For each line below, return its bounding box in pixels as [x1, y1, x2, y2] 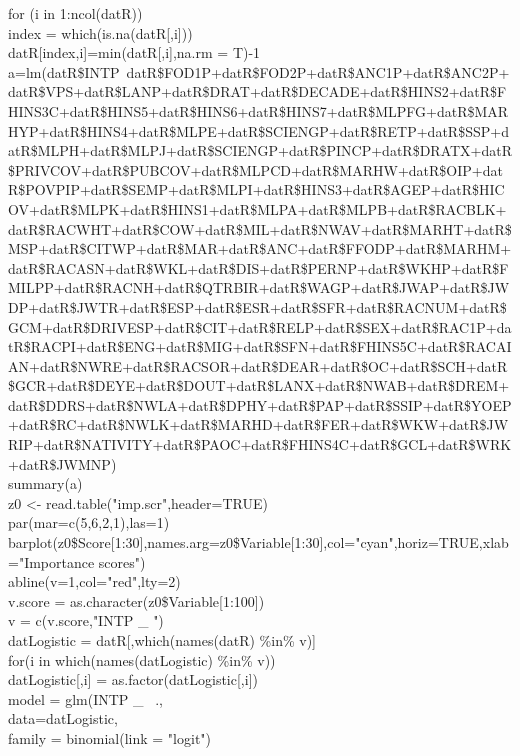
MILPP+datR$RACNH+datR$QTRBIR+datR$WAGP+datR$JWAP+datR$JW [8, 277, 510, 298]
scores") [98, 551, 146, 572]
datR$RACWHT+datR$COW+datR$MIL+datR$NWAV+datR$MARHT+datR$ [8, 218, 512, 239]
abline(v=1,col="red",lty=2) [8, 571, 181, 592]
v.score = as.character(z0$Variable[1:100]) [8, 590, 265, 611]
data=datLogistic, [8, 708, 118, 729]
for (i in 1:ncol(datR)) [8, 3, 143, 23]
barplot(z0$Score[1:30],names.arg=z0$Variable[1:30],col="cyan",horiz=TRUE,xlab [8, 532, 509, 553]
